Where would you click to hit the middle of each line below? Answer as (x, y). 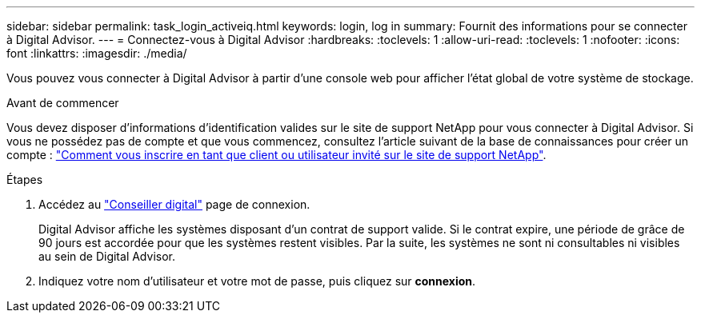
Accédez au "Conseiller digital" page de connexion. (174, 204)
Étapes (25, 179)
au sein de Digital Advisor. (107, 256)
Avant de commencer (63, 103)
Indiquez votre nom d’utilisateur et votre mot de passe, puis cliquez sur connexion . (257, 281)
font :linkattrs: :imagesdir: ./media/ (97, 53)
